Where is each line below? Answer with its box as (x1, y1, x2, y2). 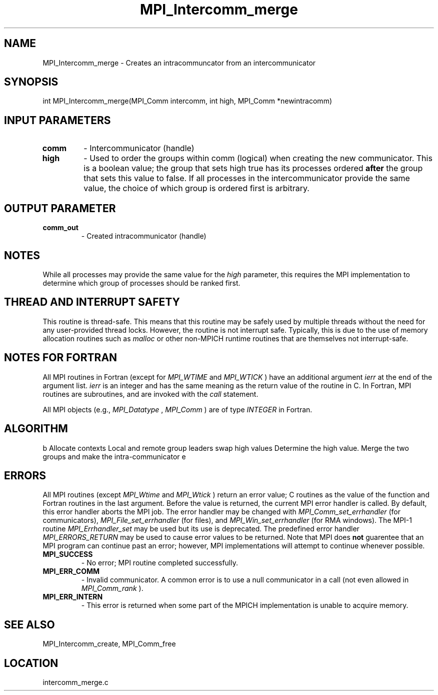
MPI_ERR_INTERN (42, 592, 103, 601)
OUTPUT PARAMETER (4, 202, 116, 215)
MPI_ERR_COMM (42, 567, 100, 576)
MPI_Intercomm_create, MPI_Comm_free (42, 639, 176, 648)
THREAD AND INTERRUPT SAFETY (4, 296, 180, 309)
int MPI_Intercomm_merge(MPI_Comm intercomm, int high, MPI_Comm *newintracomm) (42, 97, 332, 106)
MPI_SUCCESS (42, 550, 93, 559)
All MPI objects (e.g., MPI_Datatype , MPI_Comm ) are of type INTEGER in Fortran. (42, 405, 312, 414)
